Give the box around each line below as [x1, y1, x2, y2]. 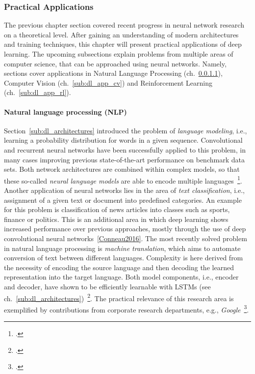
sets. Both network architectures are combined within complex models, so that [4, 164, 240, 174]
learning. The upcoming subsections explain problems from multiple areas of [4, 49, 233, 59]
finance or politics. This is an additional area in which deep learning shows [4, 214, 229, 224]
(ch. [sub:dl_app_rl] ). [4, 87, 71, 97]
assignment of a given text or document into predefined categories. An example [4, 194, 242, 205]
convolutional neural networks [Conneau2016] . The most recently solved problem [4, 233, 247, 243]
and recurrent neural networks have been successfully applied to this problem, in [4, 144, 246, 155]
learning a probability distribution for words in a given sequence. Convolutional [4, 135, 243, 145]
